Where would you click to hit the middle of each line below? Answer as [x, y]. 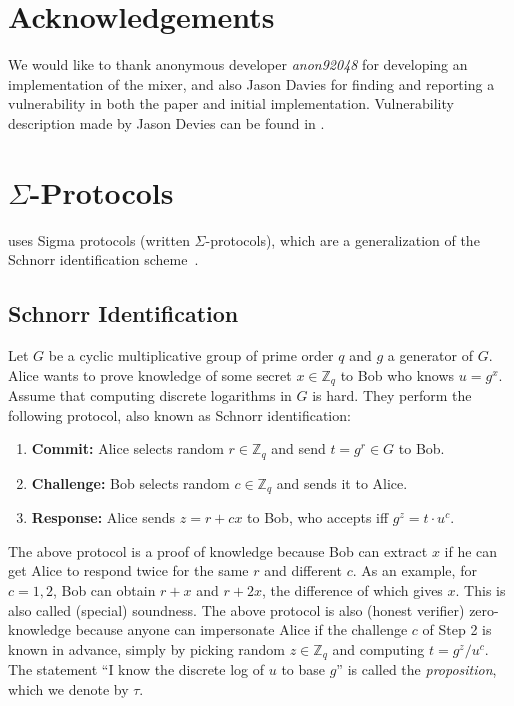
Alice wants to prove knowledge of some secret [150, 374]
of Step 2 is [457, 629]
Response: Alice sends [103, 517]
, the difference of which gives [352, 589]
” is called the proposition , [416, 669]
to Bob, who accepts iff [318, 517]
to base [303, 669]
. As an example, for [414, 570]
